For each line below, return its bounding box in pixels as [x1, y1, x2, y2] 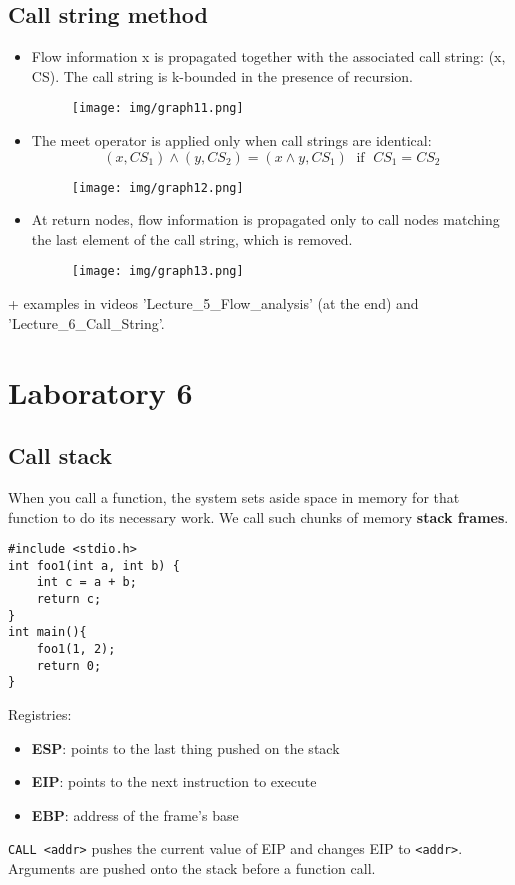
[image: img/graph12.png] [71, 180, 244, 195]
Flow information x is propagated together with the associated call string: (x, [31, 46, 506, 67]
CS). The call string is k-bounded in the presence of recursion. [31, 65, 413, 86]
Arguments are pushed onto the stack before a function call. [8, 858, 376, 879]
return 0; [36, 658, 102, 673]
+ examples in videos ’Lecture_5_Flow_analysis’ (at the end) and [8, 293, 419, 314]
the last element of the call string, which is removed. [31, 228, 353, 249]
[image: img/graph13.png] [71, 264, 244, 279]
